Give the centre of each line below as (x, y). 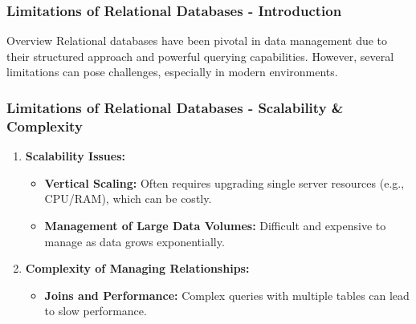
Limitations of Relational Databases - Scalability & (175, 107)
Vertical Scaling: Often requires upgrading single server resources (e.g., (224, 182)
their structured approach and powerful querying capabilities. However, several (200, 56)
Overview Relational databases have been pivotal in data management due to (197, 40)
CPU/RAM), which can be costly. (128, 198)
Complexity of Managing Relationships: (137, 268)
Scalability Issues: (75, 156)
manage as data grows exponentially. (135, 241)
